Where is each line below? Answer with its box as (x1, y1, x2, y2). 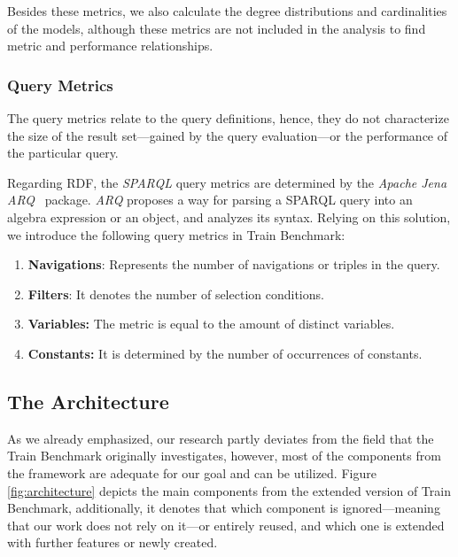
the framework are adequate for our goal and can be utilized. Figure (7, 463, 376, 482)
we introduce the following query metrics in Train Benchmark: (7, 225, 345, 244)
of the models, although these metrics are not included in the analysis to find (7, 19, 426, 37)
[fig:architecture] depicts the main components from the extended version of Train (7, 481, 451, 499)
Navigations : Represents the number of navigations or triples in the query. (27, 255, 440, 274)
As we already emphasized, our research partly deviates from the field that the (7, 429, 434, 447)
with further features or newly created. (7, 533, 218, 552)
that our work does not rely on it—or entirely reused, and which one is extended (7, 515, 445, 534)
